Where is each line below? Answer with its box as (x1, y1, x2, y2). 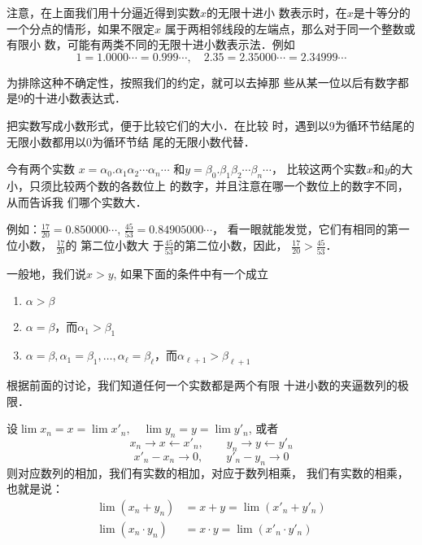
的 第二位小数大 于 (65, 237, 164, 254)
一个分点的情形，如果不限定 (7, 20, 154, 37)
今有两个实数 (7, 160, 75, 177)
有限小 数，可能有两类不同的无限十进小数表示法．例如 (7, 36, 295, 53)
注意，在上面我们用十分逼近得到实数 (7, 4, 200, 20)
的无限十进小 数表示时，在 (207, 4, 347, 20)
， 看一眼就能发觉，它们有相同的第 (212, 220, 398, 238)
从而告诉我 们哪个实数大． (7, 193, 147, 210)
